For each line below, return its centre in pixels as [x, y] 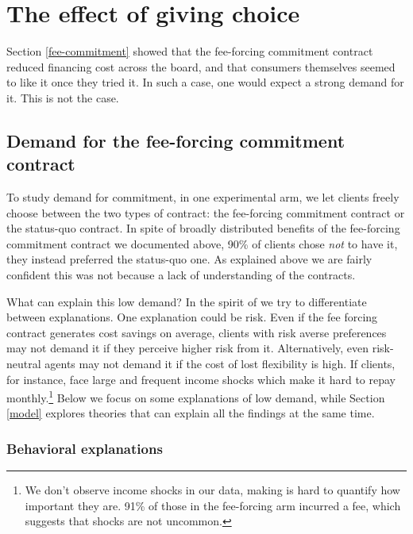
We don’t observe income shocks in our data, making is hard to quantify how [212, 490]
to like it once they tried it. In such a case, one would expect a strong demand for [205, 82]
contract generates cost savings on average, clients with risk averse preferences [197, 332]
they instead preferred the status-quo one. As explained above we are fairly [189, 259]
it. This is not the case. [63, 97]
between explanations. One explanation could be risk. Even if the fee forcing [192, 317]
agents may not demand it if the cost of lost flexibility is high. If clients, [220, 364]
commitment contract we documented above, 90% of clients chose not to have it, [202, 243]
